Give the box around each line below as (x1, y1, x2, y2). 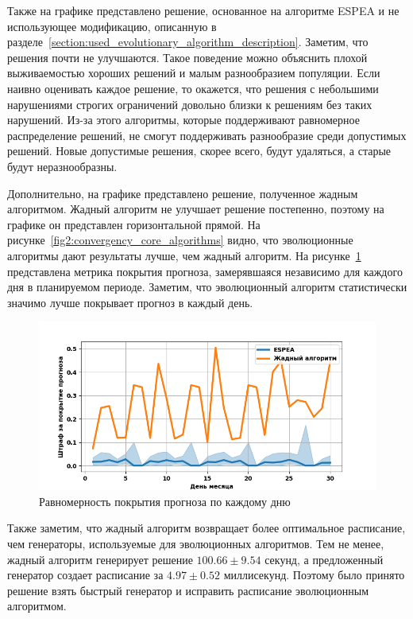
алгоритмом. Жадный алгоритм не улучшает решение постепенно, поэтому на (7, 200, 384, 217)
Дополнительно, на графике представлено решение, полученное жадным (7, 185, 358, 201)
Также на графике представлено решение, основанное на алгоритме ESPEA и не (7, 2, 399, 18)
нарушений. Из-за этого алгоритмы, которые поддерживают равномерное (7, 111, 360, 128)
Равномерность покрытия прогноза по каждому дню (39, 492, 291, 509)
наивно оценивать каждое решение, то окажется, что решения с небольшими (7, 80, 379, 96)
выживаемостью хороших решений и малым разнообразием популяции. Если (7, 64, 380, 81)
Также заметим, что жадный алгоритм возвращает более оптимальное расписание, (7, 520, 406, 536)
